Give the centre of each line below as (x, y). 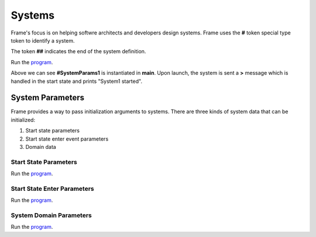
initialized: (23, 120)
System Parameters (48, 98)
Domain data (41, 147)
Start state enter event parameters (67, 139)
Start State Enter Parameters (52, 189)
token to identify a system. (43, 40)
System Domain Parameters (51, 215)
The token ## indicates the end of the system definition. (78, 51)
